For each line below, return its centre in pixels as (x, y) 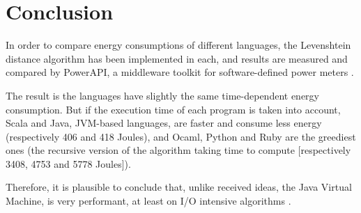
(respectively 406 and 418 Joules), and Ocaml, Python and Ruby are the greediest (181, 136)
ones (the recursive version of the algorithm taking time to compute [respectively (178, 150)
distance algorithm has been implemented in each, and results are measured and (177, 58)
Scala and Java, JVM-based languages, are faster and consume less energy (164, 123)
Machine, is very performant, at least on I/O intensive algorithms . (148, 201)
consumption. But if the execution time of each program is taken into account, (173, 109)
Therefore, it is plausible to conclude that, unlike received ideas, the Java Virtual (179, 187)
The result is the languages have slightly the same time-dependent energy (162, 95)
